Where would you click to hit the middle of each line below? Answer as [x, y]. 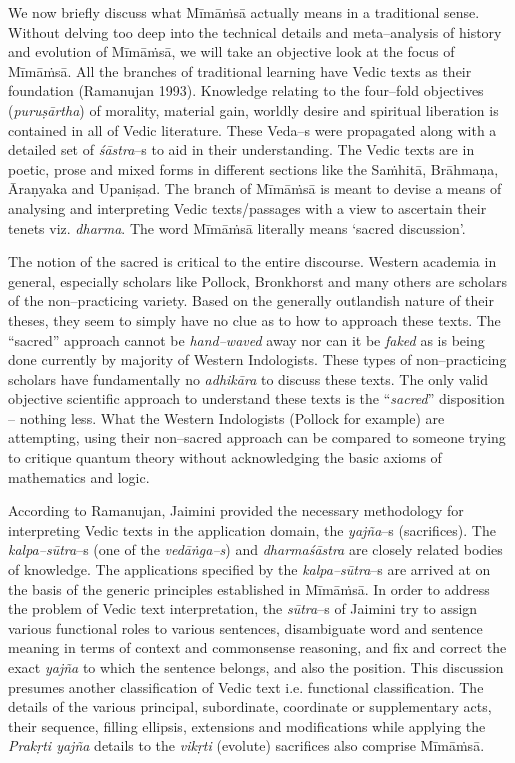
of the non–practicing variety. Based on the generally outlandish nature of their [251, 300]
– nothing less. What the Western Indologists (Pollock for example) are [226, 417]
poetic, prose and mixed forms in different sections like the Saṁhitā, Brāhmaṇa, [253, 168]
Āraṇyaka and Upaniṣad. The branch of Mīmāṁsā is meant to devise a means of [255, 188]
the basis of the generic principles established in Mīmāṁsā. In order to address [249, 588]
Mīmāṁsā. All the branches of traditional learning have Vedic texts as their [240, 70]
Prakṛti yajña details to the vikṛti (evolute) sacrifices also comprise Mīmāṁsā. [246, 745]
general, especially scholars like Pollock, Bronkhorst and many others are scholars [257, 280]
